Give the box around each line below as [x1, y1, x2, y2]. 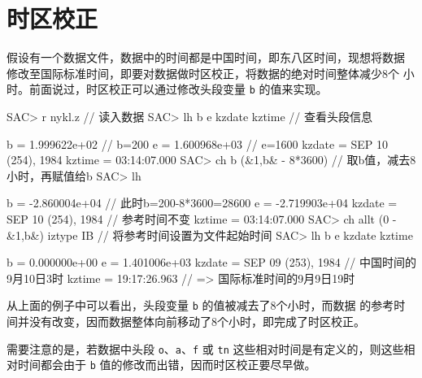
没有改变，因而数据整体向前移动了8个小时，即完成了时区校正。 [28, 312, 365, 329]
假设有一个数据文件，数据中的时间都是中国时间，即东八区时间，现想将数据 [7, 49, 405, 66]
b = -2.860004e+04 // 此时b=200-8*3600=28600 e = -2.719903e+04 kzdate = [7, 194, 398, 211]
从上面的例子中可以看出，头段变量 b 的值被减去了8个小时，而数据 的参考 [7, 297, 394, 314]
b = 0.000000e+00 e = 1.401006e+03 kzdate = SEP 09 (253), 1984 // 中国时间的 [7, 254, 416, 271]
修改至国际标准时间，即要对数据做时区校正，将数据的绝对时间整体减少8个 [7, 64, 399, 81]
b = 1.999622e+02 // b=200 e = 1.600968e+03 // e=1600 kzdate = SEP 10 [7, 135, 388, 152]
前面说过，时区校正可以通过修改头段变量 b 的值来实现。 [28, 80, 328, 98]
